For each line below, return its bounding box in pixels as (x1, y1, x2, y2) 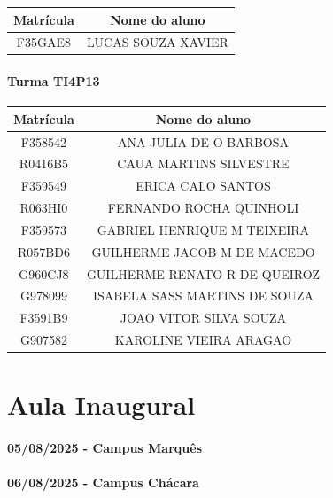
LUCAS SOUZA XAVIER (86, 33, 228, 51)
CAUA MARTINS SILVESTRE (117, 154, 290, 173)
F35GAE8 (16, 33, 72, 51)
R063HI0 (19, 198, 68, 217)
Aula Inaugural (7, 386, 196, 423)
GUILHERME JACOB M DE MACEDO (91, 242, 315, 261)
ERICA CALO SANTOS (136, 176, 271, 195)
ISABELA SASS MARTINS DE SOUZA (93, 286, 314, 305)
